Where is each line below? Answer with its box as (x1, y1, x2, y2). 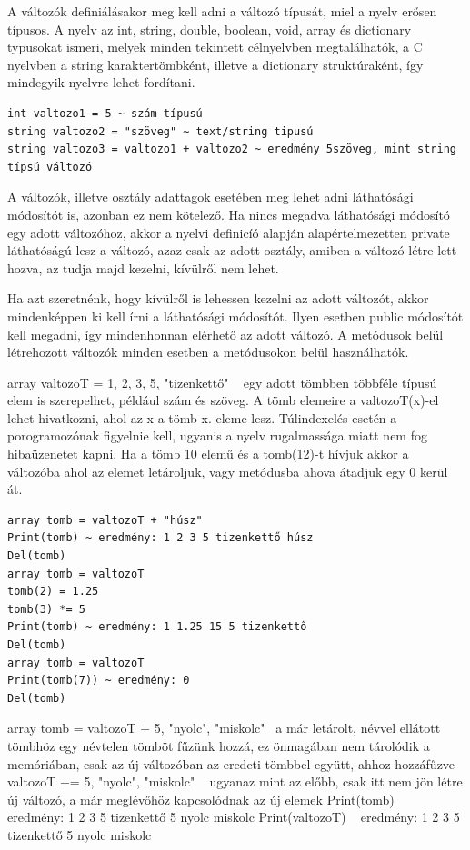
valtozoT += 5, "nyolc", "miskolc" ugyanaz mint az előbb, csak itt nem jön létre (7, 772, 463, 791)
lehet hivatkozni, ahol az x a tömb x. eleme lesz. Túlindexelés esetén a (7, 408, 397, 427)
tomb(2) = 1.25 (7, 585, 99, 598)
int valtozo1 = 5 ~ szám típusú (7, 106, 203, 120)
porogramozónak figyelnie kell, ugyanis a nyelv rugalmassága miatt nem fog (7, 426, 427, 445)
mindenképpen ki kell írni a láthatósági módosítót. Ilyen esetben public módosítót (7, 306, 464, 325)
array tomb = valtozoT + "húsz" (7, 513, 203, 527)
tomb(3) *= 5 (7, 602, 85, 616)
